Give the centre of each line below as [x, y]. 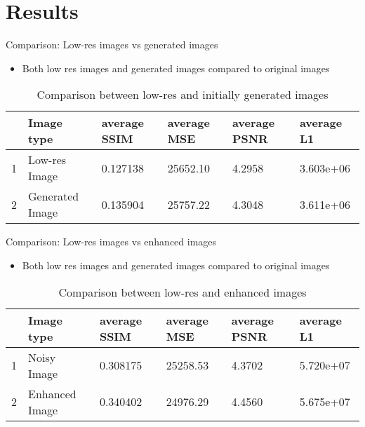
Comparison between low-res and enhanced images [182, 292]
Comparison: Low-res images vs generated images [112, 45]
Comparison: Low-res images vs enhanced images [111, 242]
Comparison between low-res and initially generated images [182, 95]
